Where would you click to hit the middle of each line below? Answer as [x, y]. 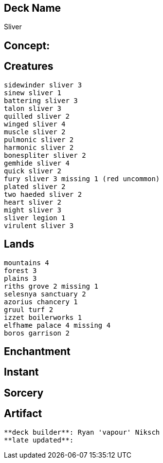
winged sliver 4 [35, 124]
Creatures [29, 66]
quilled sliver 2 [37, 116]
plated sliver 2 [35, 186]
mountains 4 [27, 263]
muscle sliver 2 [35, 132]
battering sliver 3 [41, 100]
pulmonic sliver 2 [39, 139]
